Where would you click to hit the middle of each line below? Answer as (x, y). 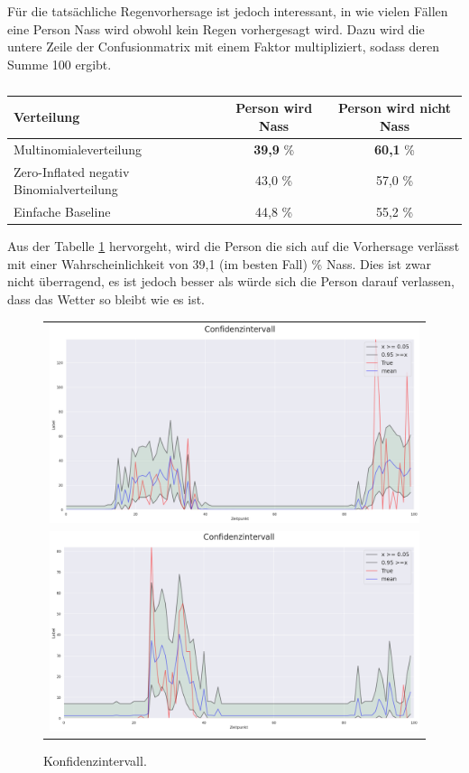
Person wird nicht (395, 108)
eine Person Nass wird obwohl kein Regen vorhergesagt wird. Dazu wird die (216, 28)
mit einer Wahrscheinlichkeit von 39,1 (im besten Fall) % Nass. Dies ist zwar (219, 263)
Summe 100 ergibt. (60, 64)
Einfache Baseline (62, 212)
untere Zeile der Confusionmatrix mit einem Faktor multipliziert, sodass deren (224, 47)
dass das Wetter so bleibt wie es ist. (106, 298)
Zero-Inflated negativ (72, 171)
